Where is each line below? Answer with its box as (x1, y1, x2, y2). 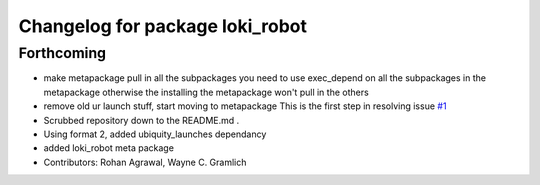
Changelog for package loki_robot (18, 15, 308, 37)
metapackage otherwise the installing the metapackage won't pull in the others (43, 86, 369, 98)
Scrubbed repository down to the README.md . (43, 114, 240, 126)
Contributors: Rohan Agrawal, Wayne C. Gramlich (43, 156, 247, 168)
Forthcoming (18, 44, 107, 62)
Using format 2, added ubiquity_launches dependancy (43, 128, 267, 140)
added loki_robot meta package (43, 142, 175, 154)
